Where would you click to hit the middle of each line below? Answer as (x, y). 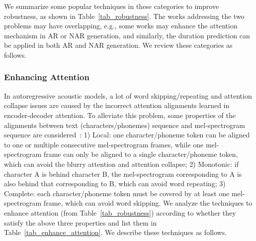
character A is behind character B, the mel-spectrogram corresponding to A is (123, 174)
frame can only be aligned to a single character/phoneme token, (141, 154)
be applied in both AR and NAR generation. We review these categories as (118, 45)
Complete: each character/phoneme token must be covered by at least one (117, 193)
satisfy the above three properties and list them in (81, 222)
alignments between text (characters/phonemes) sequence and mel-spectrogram (125, 125)
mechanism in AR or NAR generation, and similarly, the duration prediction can (127, 35)
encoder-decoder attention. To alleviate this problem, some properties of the (120, 115)
